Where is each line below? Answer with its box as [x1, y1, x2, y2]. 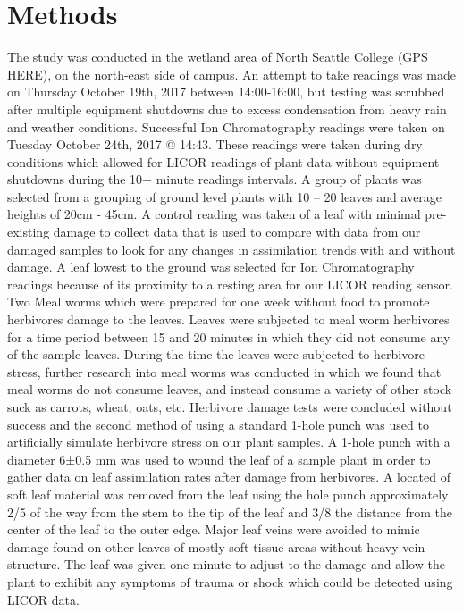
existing [7, 222, 50, 241]
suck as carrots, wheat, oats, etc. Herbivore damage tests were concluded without [7, 398, 452, 415]
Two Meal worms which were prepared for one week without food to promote [7, 292, 430, 311]
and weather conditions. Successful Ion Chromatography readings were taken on [7, 117, 445, 136]
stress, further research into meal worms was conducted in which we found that [7, 362, 442, 381]
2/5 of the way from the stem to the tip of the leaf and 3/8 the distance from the [7, 502, 452, 521]
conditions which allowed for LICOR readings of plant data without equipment [7, 152, 440, 171]
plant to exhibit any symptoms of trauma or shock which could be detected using [7, 572, 453, 591]
